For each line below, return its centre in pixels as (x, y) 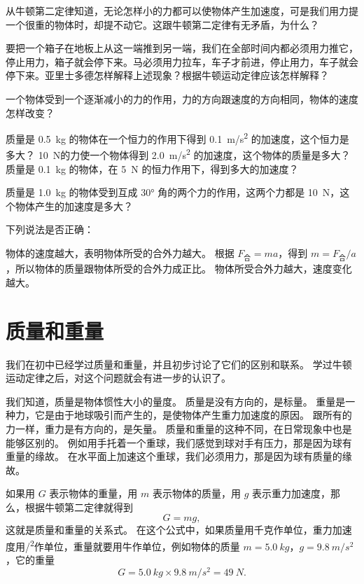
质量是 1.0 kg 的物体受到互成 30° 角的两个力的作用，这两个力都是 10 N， (173, 192)
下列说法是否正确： (50, 229)
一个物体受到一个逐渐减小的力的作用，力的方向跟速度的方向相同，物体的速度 (182, 98)
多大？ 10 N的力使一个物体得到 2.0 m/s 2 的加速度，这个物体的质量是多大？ (178, 154)
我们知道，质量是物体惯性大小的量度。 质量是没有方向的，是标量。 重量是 (176, 401)
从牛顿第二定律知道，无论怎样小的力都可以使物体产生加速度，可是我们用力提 (182, 11)
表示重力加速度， (291, 493)
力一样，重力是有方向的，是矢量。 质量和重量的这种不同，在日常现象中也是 (179, 428)
